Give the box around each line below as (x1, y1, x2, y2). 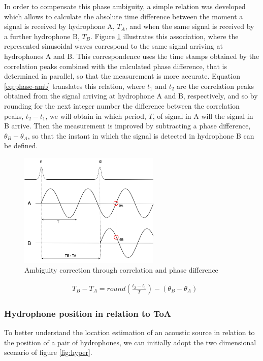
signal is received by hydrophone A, (4, 21, 115, 31)
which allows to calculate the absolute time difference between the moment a (4, 11, 243, 21)
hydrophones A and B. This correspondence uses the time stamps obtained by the (4, 50, 259, 61)
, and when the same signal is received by (125, 21, 254, 31)
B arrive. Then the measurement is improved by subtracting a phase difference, (4, 120, 251, 131)
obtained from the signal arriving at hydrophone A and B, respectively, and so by (4, 90, 258, 101)
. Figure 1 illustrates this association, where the (90, 30, 239, 41)
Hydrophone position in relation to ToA (4, 307, 172, 319)
